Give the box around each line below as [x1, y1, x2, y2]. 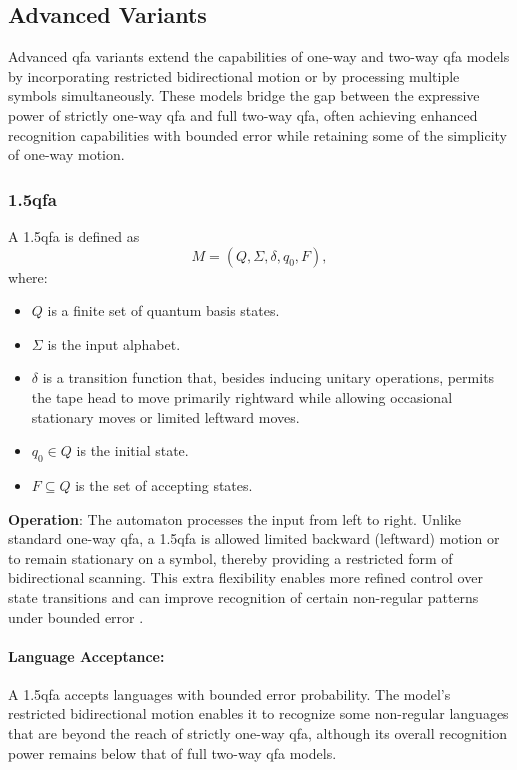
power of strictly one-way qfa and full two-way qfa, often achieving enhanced [8, 104, 478, 125]
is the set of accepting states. [75, 474, 253, 495]
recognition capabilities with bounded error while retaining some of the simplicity [8, 124, 508, 145]
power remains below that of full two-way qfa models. [8, 742, 337, 763]
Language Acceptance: [8, 645, 165, 666]
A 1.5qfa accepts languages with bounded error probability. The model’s [8, 683, 451, 704]
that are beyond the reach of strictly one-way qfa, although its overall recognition [8, 723, 507, 744]
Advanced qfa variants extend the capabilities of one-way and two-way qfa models [8, 46, 510, 67]
